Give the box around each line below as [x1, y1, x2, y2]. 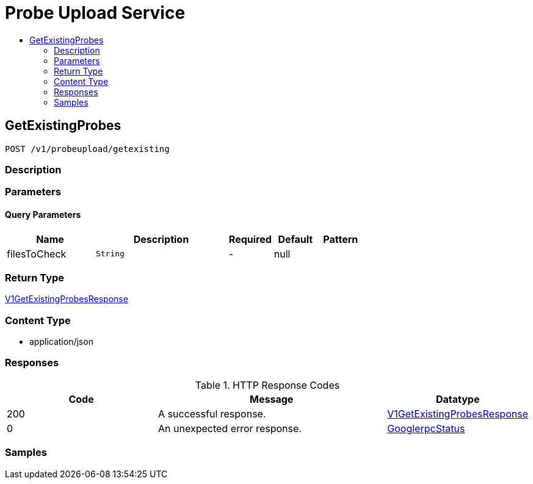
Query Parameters [5, 209, 81, 220]
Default [278, 233, 313, 245]
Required [228, 233, 272, 245]
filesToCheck [7, 247, 67, 260]
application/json [29, 336, 93, 347]
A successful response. [158, 407, 266, 420]
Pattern [323, 233, 358, 245]
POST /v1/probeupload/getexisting [5, 143, 170, 154]
